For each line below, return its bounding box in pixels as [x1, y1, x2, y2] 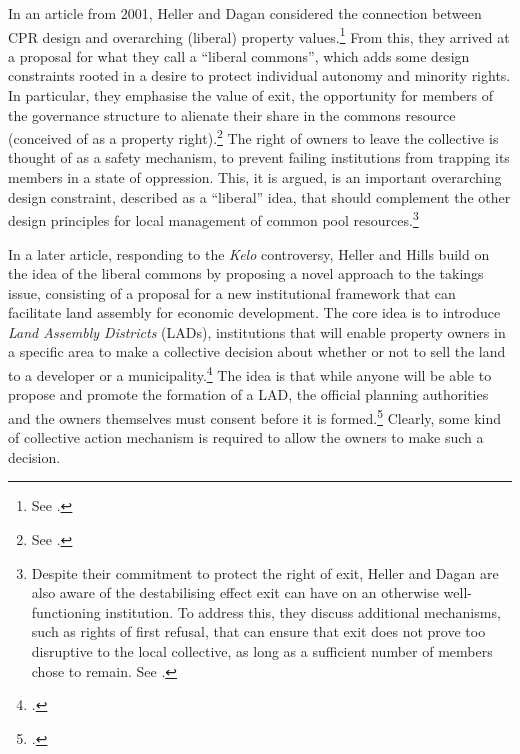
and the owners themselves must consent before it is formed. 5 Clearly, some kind [8, 404, 501, 428]
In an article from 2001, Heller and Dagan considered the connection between [8, 3, 482, 23]
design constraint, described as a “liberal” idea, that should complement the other [8, 186, 511, 207]
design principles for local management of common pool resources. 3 [8, 207, 419, 230]
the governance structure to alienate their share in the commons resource [8, 104, 456, 125]
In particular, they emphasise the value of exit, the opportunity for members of [8, 85, 494, 106]
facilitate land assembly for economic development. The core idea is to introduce [8, 302, 501, 323]
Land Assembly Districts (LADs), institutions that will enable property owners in [8, 321, 506, 342]
